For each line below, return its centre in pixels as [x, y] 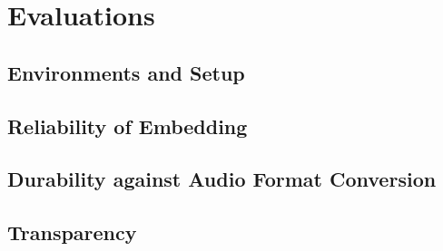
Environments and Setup [126, 72]
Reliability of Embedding [128, 125]
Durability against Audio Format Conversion [222, 179]
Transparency [72, 232]
